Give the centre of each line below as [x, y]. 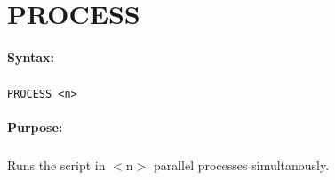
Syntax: [31, 56]
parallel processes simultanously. [241, 165]
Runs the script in [56, 165]
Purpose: [35, 127]
